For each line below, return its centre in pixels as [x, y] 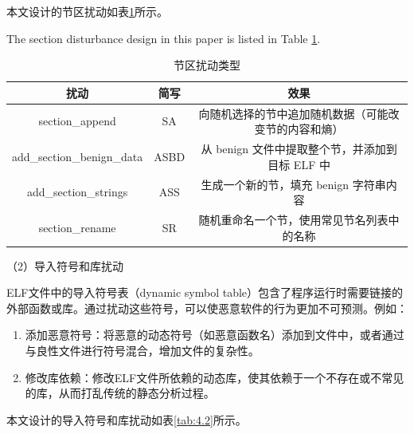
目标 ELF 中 [299, 164]
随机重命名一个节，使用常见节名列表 [293, 219]
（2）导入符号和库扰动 [65, 265]
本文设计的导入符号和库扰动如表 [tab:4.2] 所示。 [127, 419]
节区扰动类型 [207, 65]
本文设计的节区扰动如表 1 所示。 [87, 11]
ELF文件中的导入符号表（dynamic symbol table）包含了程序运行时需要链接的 [205, 292]
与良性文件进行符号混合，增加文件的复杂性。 [142, 350]
